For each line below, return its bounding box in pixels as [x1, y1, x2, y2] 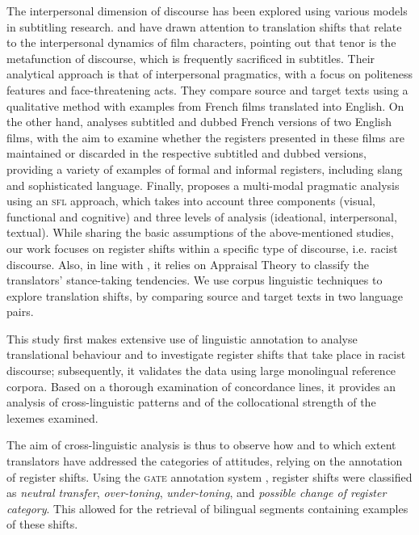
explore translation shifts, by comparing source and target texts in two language [6, 287, 403, 304]
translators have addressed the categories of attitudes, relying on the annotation [6, 453, 403, 470]
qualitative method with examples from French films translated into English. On [6, 97, 404, 114]
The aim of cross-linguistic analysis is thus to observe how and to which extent [6, 436, 396, 453]
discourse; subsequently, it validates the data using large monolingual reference [6, 362, 396, 379]
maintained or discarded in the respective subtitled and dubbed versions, [6, 145, 367, 162]
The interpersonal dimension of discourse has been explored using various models [6, 2, 408, 19]
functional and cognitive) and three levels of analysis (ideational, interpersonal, [6, 208, 397, 225]
